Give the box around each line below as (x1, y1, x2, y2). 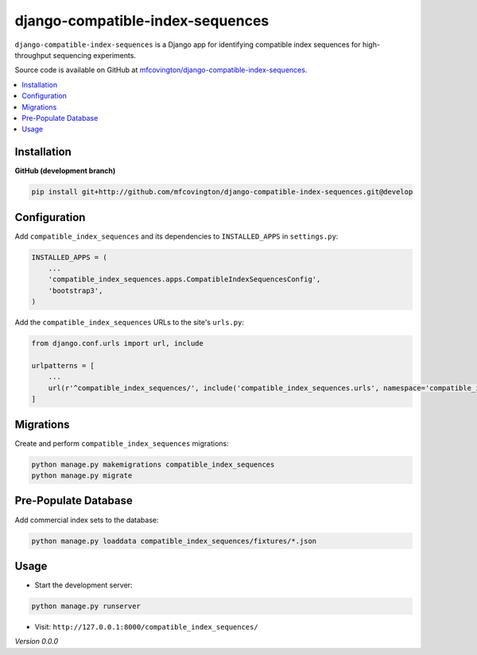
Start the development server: (34, 580, 133, 590)
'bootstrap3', (48, 286, 103, 295)
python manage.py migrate (31, 471, 133, 480)
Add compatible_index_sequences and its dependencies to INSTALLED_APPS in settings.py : (14, 231, 339, 241)
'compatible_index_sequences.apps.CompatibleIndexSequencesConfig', (48, 275, 321, 284)
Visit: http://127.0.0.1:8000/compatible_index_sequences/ (34, 622, 258, 631)
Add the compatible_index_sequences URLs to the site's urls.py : (14, 318, 244, 327)
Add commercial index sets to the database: (14, 515, 159, 525)
